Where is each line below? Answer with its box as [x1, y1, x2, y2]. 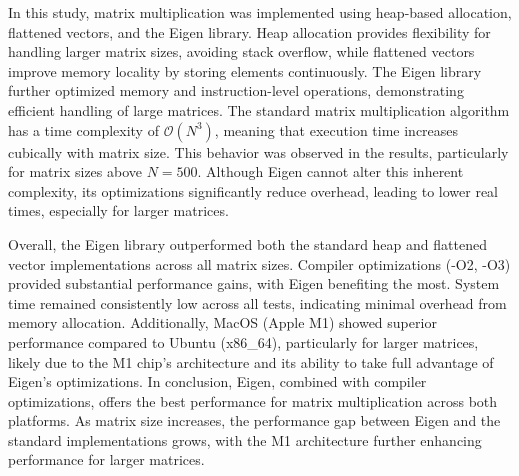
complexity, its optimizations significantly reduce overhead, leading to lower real [8, 180, 498, 201]
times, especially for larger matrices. [8, 200, 229, 221]
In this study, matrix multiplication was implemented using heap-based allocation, [8, 2, 512, 22]
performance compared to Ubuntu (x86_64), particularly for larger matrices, [8, 331, 479, 352]
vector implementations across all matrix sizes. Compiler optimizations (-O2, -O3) [8, 253, 511, 274]
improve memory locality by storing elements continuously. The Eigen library [8, 60, 482, 81]
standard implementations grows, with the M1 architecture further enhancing [8, 429, 482, 450]
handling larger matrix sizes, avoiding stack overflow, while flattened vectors [8, 41, 475, 62]
